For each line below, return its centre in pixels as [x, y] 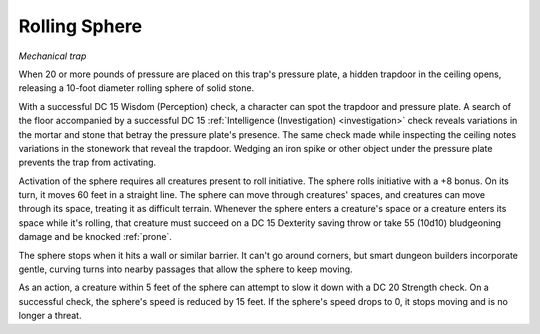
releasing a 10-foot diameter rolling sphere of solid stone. [136, 88]
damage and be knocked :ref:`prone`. [95, 237]
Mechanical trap [52, 56]
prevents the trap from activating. [87, 162]
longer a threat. [50, 316]
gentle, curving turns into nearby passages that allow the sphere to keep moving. [186, 269]
